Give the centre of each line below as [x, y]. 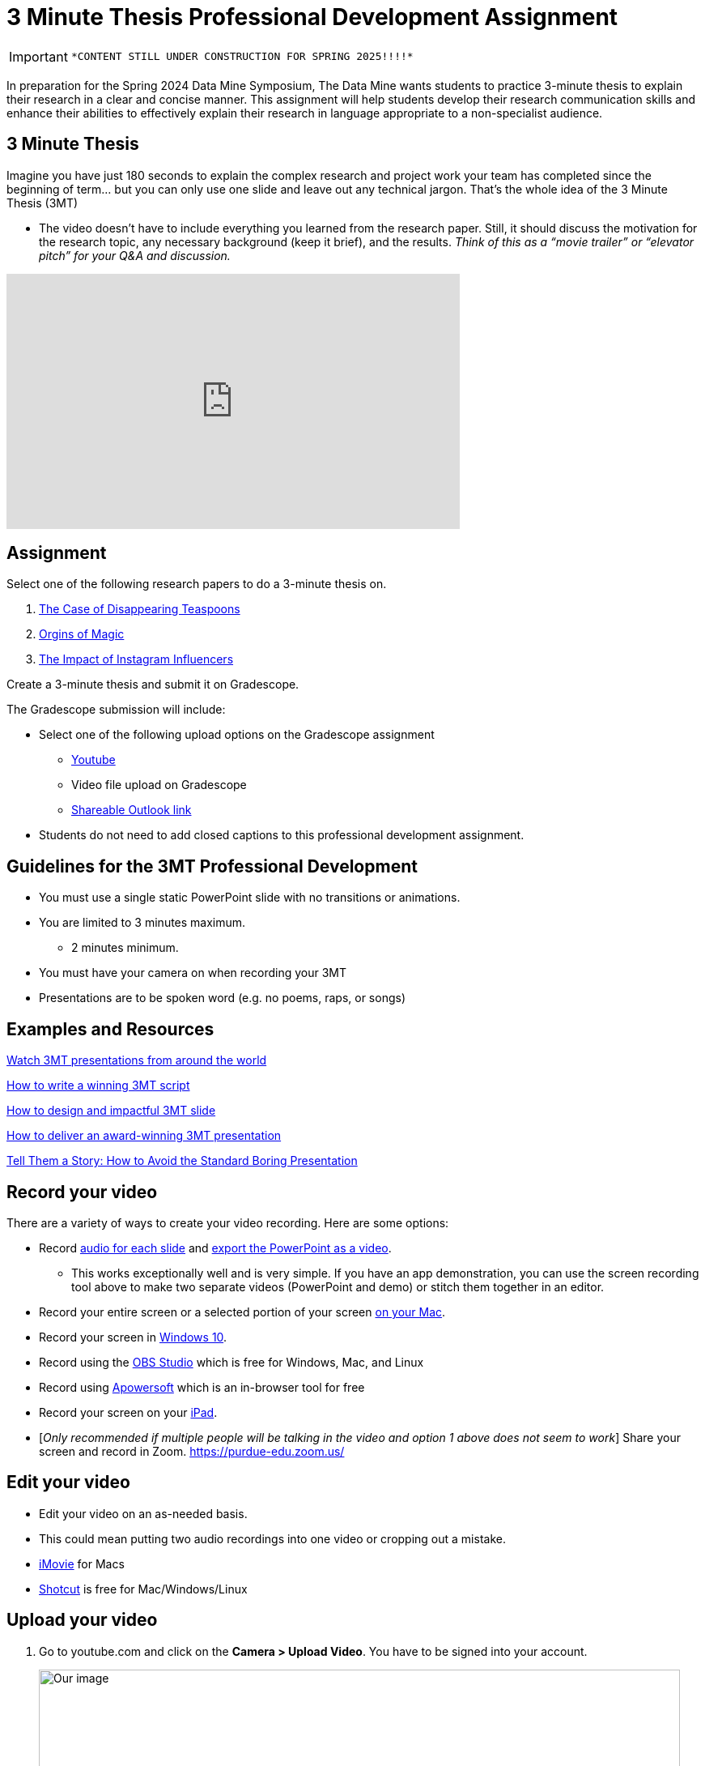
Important [38, 56]
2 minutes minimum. [125, 948]
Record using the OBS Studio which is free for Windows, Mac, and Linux [231, 1362]
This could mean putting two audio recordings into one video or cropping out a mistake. [272, 1538]
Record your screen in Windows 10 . [133, 1337]
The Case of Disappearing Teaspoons [140, 609]
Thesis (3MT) [42, 203]
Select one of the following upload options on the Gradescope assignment [237, 735]
